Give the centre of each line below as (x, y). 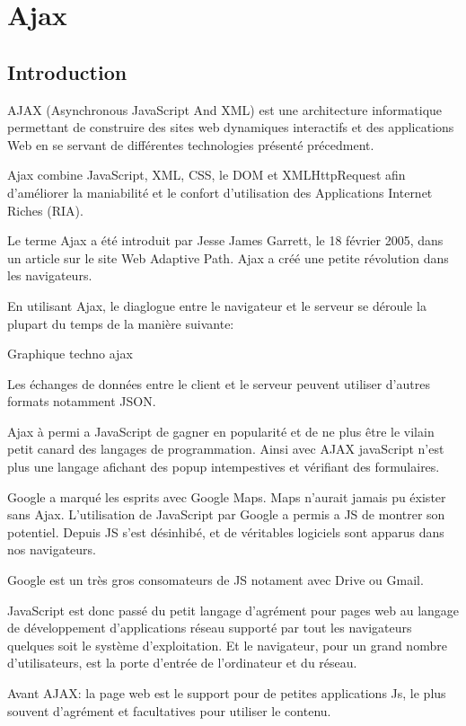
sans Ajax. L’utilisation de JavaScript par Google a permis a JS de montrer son (226, 514)
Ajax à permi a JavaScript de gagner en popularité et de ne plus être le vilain (221, 431)
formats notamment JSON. (82, 401)
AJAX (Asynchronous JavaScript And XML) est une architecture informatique (225, 109)
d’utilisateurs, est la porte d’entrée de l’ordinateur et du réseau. (182, 663)
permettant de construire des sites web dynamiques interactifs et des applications (231, 127)
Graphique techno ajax (70, 354)
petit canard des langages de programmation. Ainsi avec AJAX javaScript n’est (226, 449)
